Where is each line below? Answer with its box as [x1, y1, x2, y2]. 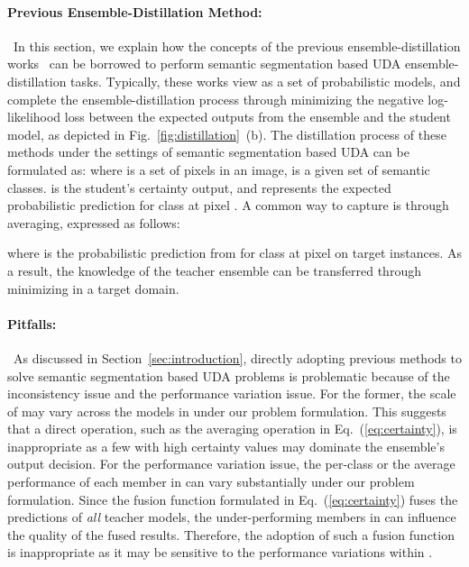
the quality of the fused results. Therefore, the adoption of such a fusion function [7, 525, 455, 544]
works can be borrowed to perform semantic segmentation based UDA [7, 54, 401, 73]
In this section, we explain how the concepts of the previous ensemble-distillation [13, 36, 461, 55]
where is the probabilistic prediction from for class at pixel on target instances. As [7, 243, 462, 262]
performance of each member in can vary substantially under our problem [7, 472, 415, 491]
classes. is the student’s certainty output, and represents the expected [7, 178, 391, 197]
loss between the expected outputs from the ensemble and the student [64, 107, 451, 126]
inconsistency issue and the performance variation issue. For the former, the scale [7, 384, 456, 403]
